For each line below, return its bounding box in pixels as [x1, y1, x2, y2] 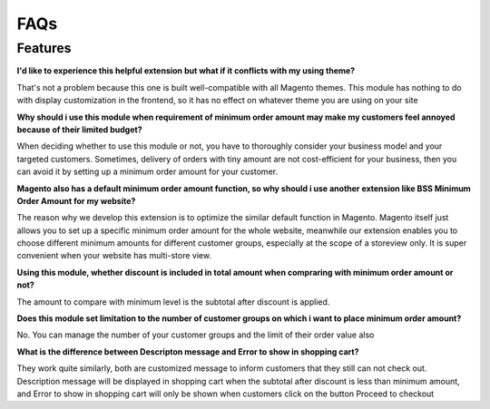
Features [16, 40, 72, 56]
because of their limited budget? [16, 123, 142, 135]
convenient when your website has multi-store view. [16, 250, 212, 261]
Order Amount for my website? [16, 195, 136, 206]
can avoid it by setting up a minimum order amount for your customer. [16, 166, 279, 177]
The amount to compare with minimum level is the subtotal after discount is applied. [16, 296, 330, 307]
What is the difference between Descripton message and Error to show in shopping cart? [16, 346, 359, 357]
